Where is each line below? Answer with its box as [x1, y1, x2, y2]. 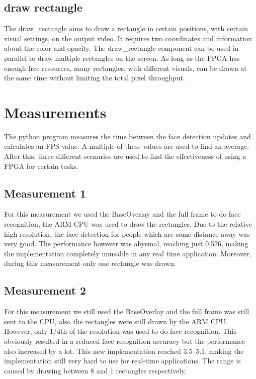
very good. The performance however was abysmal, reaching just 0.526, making [4, 238, 248, 249]
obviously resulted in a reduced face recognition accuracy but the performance [4, 336, 245, 346]
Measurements [4, 102, 107, 122]
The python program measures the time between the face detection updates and [4, 131, 251, 141]
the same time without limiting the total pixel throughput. [4, 72, 185, 83]
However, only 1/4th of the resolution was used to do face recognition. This [4, 326, 237, 336]
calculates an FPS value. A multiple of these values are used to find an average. [4, 141, 249, 151]
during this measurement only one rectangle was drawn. [4, 258, 176, 268]
